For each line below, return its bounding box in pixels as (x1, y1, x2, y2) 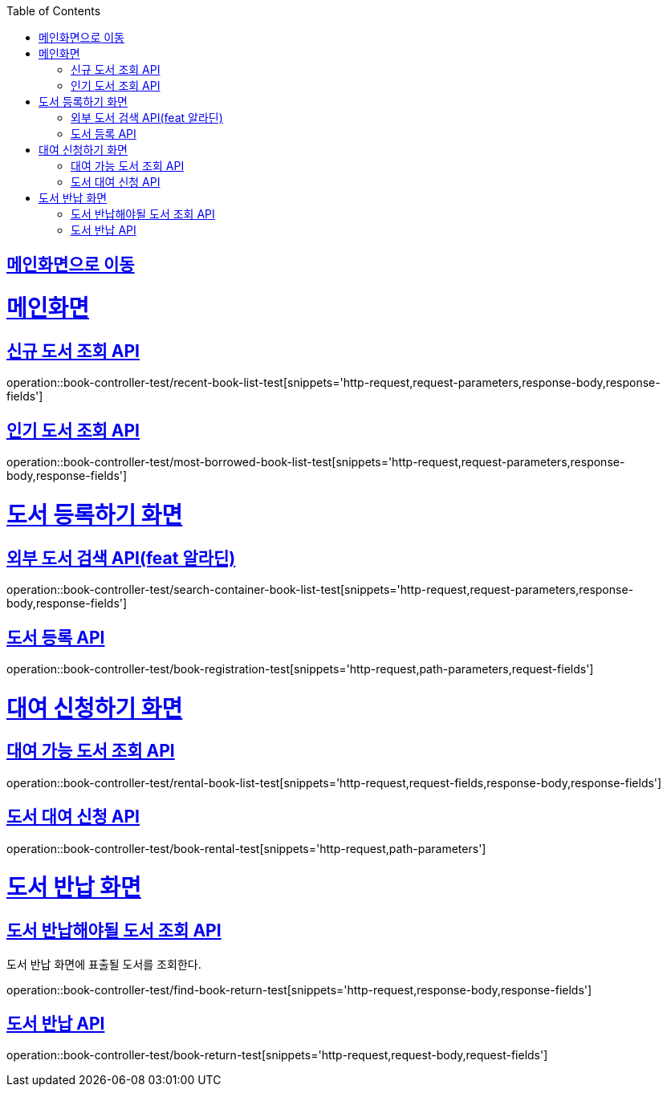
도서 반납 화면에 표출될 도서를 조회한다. (6, 957, 201, 971)
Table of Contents (6, 4, 101, 18)
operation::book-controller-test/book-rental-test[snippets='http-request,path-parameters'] (6, 841, 486, 855)
